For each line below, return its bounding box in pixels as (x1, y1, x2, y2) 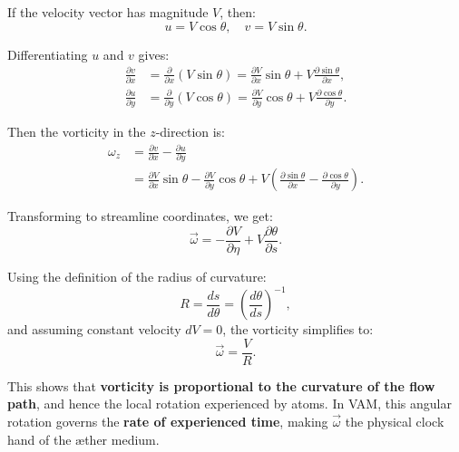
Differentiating (7, 44, 88, 63)
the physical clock (345, 411, 444, 430)
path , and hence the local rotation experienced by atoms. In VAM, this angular (7, 394, 452, 413)
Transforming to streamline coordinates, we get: (7, 207, 273, 226)
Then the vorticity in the (7, 121, 146, 140)
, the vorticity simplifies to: (222, 320, 374, 339)
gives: (138, 44, 170, 63)
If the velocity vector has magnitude (7, 3, 209, 21)
